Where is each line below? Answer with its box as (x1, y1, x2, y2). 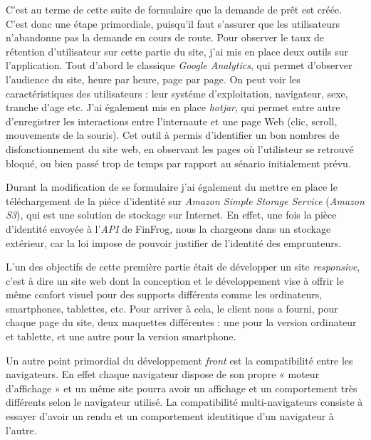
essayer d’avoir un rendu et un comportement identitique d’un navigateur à (6, 409, 334, 424)
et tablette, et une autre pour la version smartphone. (6, 329, 236, 344)
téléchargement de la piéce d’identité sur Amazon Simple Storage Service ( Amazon (6, 193, 365, 208)
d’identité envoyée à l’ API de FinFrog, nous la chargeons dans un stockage (6, 221, 331, 236)
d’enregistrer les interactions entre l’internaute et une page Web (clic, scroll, (6, 113, 338, 128)
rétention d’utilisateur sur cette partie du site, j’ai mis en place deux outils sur (6, 43, 348, 58)
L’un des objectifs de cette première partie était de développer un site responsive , (6, 259, 360, 274)
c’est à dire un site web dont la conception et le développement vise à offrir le (6, 273, 344, 288)
